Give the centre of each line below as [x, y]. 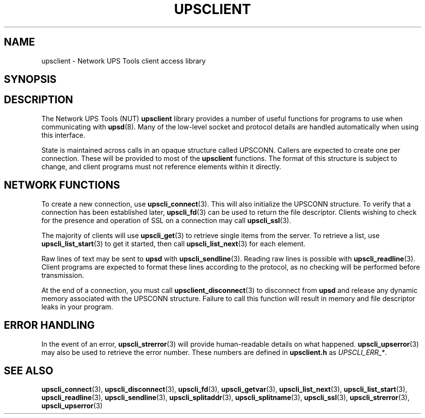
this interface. [63, 135]
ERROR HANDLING [49, 325]
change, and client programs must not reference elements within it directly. [161, 166]
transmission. [63, 275]
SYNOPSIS [30, 80]
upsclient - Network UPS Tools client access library [123, 61]
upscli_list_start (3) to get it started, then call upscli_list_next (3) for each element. [173, 243]
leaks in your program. [77, 306]
